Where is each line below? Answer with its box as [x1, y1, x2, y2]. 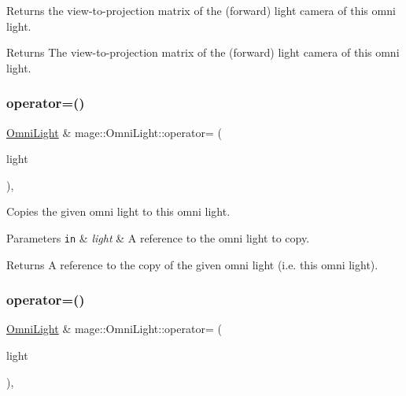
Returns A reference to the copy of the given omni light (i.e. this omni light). [6, 256, 378, 272]
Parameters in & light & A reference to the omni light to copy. [6, 229, 310, 246]
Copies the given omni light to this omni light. [6, 203, 231, 220]
